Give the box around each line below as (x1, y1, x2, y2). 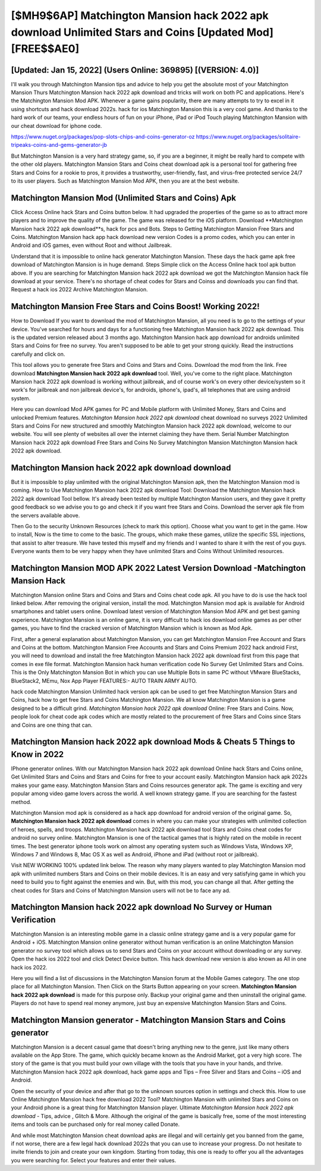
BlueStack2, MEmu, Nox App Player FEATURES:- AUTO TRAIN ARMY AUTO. (11, 677, 197, 684)
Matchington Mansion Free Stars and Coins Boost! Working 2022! (11, 302, 260, 312)
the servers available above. (11, 511, 80, 519)
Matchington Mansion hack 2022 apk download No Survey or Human (11, 902, 272, 912)
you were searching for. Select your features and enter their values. (11, 1157, 177, 1164)
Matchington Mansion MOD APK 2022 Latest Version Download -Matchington (11, 563, 306, 573)
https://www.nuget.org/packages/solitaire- (196, 133, 301, 140)
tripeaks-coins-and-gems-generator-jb (11, 142, 107, 149)
